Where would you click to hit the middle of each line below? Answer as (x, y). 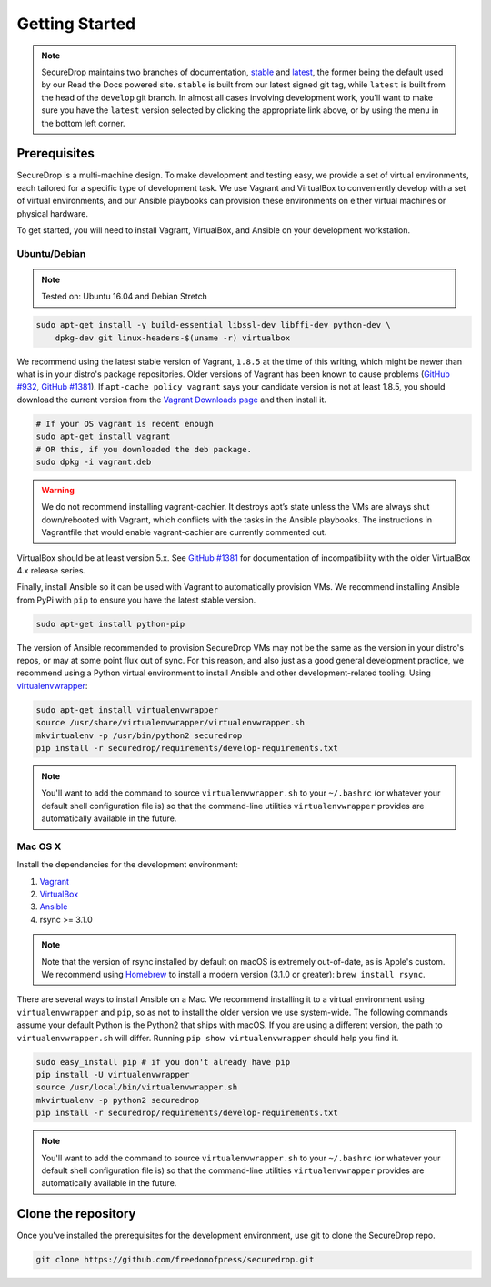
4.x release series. (51, 570)
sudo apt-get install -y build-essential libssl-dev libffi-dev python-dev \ (213, 325)
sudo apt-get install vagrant (103, 436)
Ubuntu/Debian (51, 253)
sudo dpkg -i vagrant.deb (94, 462)
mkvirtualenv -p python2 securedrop (118, 1100)
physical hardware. (52, 213)
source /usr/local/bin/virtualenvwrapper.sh (137, 1087)
